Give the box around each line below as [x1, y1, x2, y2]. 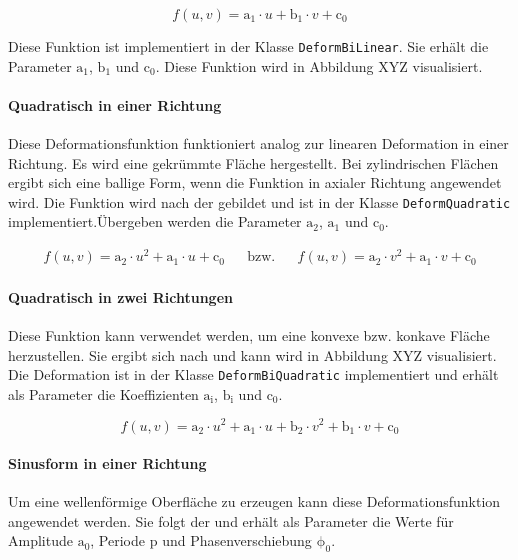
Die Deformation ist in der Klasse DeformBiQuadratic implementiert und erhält [8, 364, 499, 385]
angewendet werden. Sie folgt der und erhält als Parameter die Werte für [8, 510, 454, 531]
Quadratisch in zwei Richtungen [8, 286, 233, 307]
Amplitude [8, 530, 73, 551]
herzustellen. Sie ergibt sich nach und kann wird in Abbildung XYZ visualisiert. [8, 344, 497, 365]
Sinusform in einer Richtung [8, 453, 207, 474]
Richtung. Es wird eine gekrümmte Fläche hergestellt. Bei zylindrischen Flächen [8, 152, 499, 173]
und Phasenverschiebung [162, 530, 312, 551]
